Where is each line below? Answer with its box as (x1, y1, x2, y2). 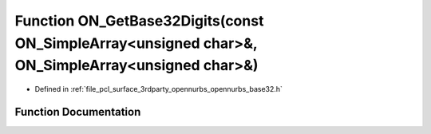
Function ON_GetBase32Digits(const (14, 12, 264, 30)
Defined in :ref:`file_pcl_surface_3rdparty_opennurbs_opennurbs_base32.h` (34, 85, 283, 94)
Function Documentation (14, 104, 141, 119)
